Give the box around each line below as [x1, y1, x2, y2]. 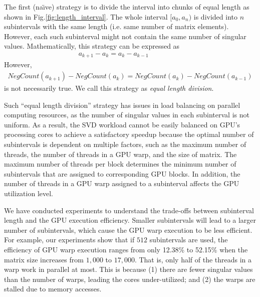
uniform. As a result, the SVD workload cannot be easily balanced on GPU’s [4, 119, 240, 129]
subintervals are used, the [149, 234, 228, 245]
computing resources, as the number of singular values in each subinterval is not [4, 109, 249, 120]
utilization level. [4, 188, 54, 199]
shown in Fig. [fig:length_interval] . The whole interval [4, 11, 168, 22]
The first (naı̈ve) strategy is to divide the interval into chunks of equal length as [4, 2, 249, 12]
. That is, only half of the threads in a [134, 254, 252, 264]
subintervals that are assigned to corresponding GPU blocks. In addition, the [4, 168, 240, 179]
